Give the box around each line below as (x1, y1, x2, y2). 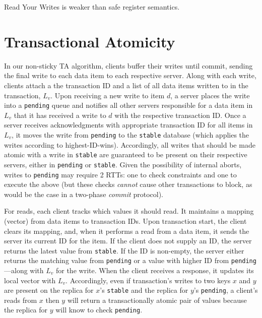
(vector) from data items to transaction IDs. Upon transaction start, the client (4, 215, 247, 226)
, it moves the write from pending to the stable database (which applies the (12, 129, 249, 140)
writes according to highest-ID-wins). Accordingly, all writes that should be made (4, 139, 255, 150)
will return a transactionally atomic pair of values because (67, 294, 247, 305)
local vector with (4, 275, 56, 285)
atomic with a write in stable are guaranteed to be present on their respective (4, 149, 247, 160)
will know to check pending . (55, 304, 143, 315)
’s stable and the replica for (100, 285, 188, 295)
